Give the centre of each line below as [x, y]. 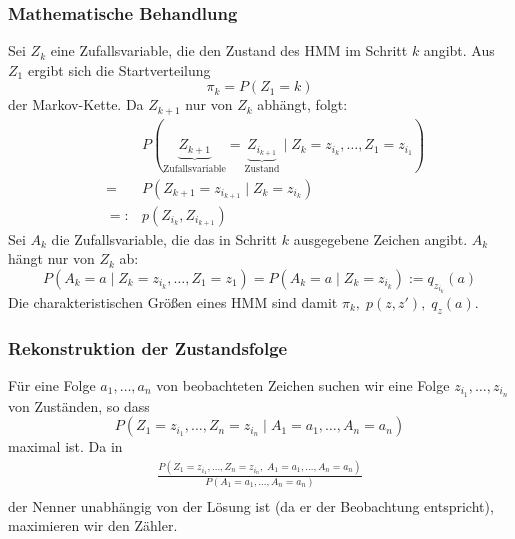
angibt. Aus [459, 50]
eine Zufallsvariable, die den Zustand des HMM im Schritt [229, 50]
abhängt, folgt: [302, 104]
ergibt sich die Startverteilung [119, 69]
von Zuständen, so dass [79, 405]
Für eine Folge [52, 384]
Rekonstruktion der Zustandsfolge [148, 347]
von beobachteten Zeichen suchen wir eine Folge [303, 384]
